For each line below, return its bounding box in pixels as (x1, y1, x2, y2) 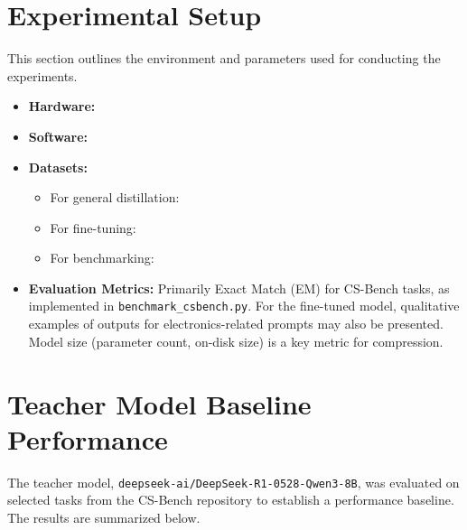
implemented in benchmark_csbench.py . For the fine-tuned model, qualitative (28, 296, 460, 315)
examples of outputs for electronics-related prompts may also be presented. (28, 314, 444, 333)
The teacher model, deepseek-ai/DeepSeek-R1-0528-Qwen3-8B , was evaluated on (7, 472, 460, 491)
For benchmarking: (50, 248, 154, 267)
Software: (28, 126, 89, 145)
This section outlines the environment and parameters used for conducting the (7, 49, 441, 68)
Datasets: (28, 157, 88, 176)
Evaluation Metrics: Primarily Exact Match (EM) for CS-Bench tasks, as (28, 278, 450, 297)
